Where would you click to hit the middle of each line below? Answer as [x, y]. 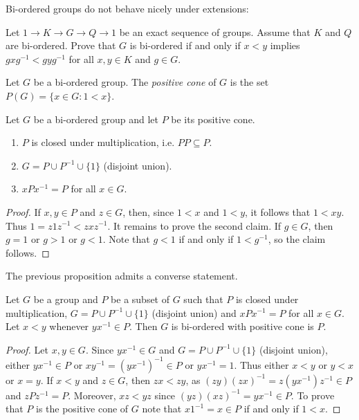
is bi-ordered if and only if [185, 45]
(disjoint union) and [194, 312]
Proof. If [23, 211]
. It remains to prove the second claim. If [194, 225]
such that [203, 299]
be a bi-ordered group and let [96, 119]
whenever [69, 326]
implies [285, 45]
